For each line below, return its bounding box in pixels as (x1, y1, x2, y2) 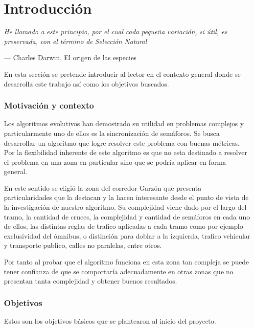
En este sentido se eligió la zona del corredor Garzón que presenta (4, 182, 202, 193)
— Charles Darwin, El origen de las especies (4, 52, 137, 63)
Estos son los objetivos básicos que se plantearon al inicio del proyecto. (4, 316, 216, 326)
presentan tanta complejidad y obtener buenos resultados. (4, 276, 177, 286)
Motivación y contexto (4, 99, 94, 111)
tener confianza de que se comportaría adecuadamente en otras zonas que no (4, 266, 233, 276)
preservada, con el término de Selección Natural (4, 36, 147, 46)
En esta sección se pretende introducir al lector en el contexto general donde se (4, 68, 241, 79)
